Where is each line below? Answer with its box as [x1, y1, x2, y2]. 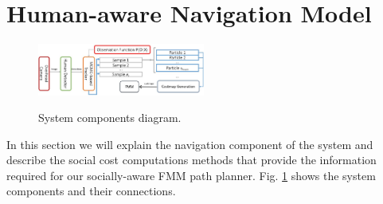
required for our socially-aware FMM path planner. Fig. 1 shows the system [6, 167, 376, 183]
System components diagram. [38, 109, 182, 126]
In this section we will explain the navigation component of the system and [6, 135, 373, 152]
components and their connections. [6, 182, 176, 199]
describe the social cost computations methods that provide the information [6, 151, 377, 168]
